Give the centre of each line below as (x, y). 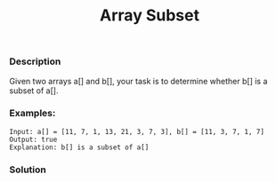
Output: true (33, 139)
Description (35, 61)
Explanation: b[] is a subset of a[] (79, 147)
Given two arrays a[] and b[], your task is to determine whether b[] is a (138, 81)
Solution (28, 170)
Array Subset (150, 16)
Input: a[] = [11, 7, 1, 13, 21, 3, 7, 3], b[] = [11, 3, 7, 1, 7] (137, 131)
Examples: (32, 114)
